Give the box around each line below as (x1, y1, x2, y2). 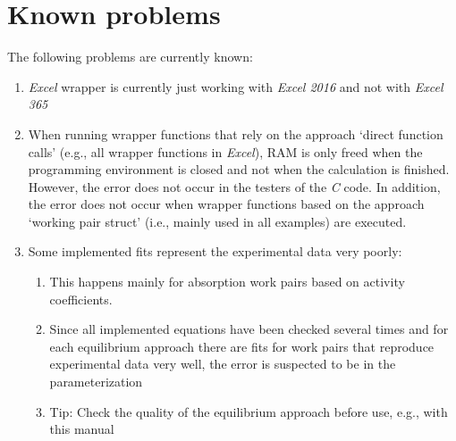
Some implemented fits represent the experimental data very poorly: (28, 242, 402, 261)
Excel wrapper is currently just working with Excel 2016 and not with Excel (28, 77, 443, 96)
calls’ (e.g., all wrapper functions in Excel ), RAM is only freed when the (28, 142, 423, 161)
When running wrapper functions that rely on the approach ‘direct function (28, 124, 443, 143)
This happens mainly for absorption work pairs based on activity (49, 272, 405, 291)
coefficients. (49, 289, 113, 308)
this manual (49, 420, 114, 438)
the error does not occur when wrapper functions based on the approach (28, 195, 425, 213)
